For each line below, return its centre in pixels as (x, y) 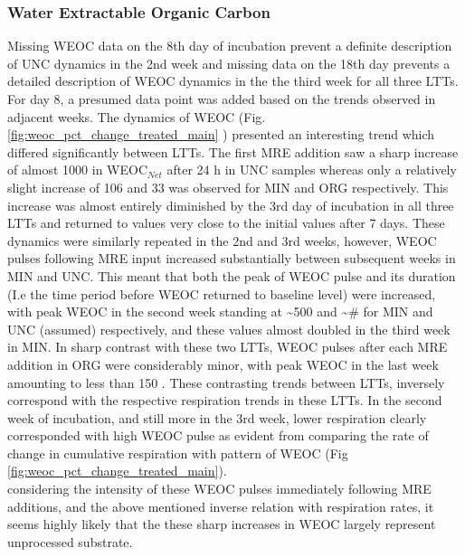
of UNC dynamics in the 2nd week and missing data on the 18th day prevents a (229, 63)
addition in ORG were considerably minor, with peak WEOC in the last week (223, 364)
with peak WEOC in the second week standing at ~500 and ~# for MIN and (220, 312)
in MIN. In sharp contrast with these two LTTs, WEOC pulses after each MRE (228, 347)
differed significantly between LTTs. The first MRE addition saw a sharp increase (233, 151)
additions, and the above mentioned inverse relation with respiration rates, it (221, 506)
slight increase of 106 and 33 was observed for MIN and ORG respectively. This (228, 187)
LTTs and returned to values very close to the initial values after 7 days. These (226, 223)
